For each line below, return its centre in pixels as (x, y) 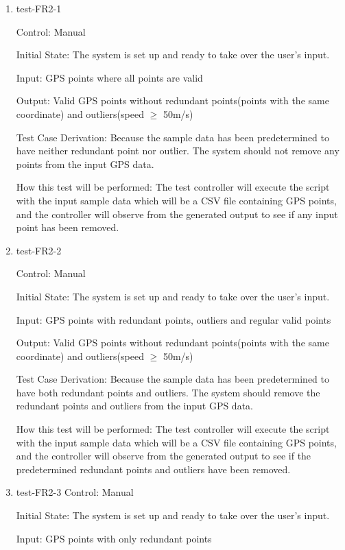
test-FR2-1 (39, 8)
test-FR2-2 (39, 250)
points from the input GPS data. (85, 164)
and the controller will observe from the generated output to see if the (164, 456)
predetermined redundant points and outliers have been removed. (153, 469)
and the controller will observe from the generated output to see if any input (177, 214)
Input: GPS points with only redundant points (114, 538)
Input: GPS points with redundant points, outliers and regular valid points (174, 319)
